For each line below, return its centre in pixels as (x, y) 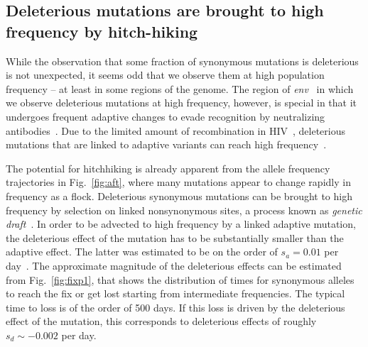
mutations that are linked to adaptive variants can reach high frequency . (166, 144)
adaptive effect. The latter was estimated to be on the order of (142, 252)
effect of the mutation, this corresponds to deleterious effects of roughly (161, 321)
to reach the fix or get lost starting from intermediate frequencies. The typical (175, 293)
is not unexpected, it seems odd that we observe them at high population (165, 75)
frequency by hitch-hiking (102, 31)
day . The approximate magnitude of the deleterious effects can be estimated (174, 265)
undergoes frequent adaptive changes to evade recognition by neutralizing (166, 116)
